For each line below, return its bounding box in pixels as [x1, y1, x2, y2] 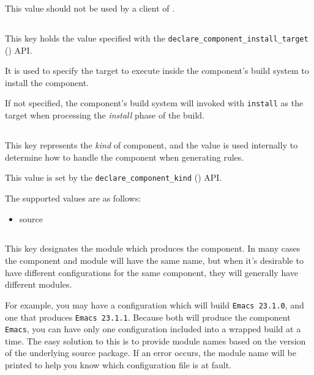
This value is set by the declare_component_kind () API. [5, 171, 222, 184]
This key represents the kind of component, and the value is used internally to [5, 139, 298, 151]
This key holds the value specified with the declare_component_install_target [5, 31, 308, 44]
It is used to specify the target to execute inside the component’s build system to [5, 64, 309, 77]
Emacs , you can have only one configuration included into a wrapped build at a [5, 322, 301, 335]
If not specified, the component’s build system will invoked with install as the [5, 96, 304, 109]
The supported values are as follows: [5, 191, 141, 204]
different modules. [5, 278, 72, 291]
